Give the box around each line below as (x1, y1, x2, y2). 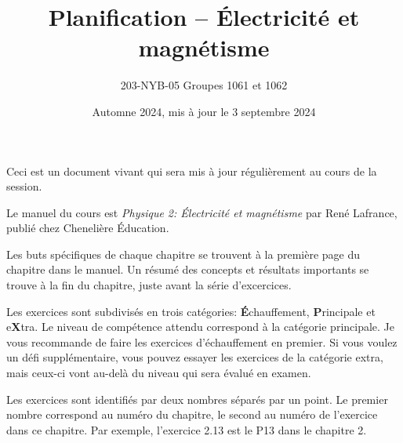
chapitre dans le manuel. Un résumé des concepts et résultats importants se (6, 261, 369, 278)
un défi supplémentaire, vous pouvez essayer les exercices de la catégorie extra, (6, 349, 383, 365)
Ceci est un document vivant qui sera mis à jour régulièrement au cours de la (6, 162, 377, 179)
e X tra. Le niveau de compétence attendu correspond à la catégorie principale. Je (6, 318, 395, 335)
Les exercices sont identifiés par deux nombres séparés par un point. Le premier (6, 390, 388, 407)
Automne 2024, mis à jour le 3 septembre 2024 (92, 103, 316, 119)
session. (6, 178, 42, 194)
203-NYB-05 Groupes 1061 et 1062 (120, 77, 288, 93)
